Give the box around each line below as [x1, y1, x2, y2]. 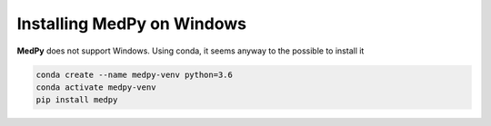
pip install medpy [35, 95, 118, 105]
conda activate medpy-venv [35, 82, 156, 92]
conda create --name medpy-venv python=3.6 [35, 69, 234, 80]
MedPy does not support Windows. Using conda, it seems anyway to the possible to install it [16, 45, 365, 56]
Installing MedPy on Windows [16, 14, 247, 34]
